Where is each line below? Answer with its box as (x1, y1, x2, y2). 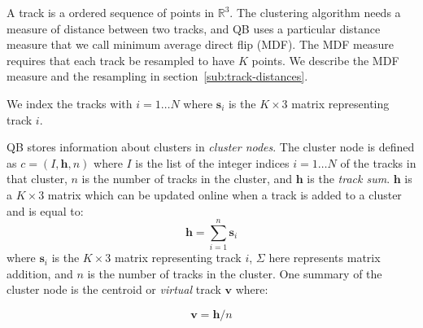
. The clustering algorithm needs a (229, 4, 401, 20)
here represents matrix (268, 249, 381, 266)
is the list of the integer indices (135, 154, 290, 171)
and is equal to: (7, 202, 84, 219)
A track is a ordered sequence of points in (7, 4, 215, 20)
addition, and (7, 265, 73, 282)
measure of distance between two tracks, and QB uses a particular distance (7, 20, 381, 37)
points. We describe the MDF (251, 51, 399, 68)
